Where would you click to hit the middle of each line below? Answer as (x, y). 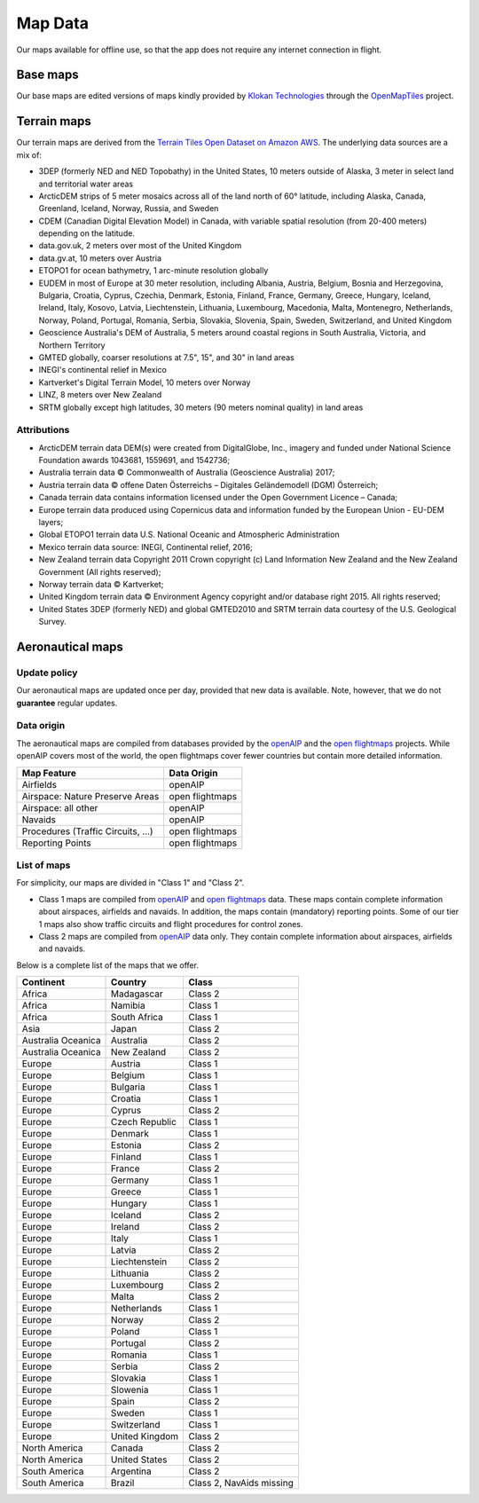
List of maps (43, 865)
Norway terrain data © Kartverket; (101, 584)
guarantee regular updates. (67, 703)
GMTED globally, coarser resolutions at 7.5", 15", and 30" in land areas (166, 358)
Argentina (132, 1471)
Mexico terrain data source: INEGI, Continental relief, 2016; (145, 547)
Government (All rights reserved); (100, 571)
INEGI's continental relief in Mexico (103, 370)
